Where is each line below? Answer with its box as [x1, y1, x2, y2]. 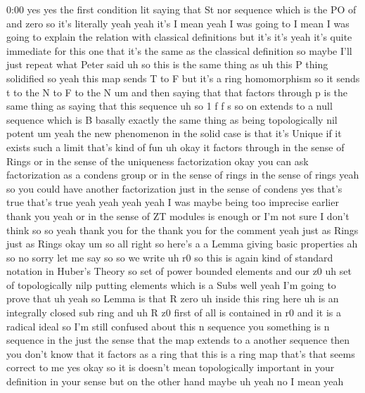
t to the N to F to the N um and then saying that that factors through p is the [6, 84, 348, 99]
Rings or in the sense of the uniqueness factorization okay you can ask [6, 153, 309, 168]
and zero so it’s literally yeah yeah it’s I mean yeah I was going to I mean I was [6, 15, 350, 30]
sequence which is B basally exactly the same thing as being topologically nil [6, 112, 338, 127]
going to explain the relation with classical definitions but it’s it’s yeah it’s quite [6, 30, 352, 44]
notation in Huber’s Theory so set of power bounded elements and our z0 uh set [6, 264, 352, 278]
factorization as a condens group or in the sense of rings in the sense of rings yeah [6, 167, 359, 182]
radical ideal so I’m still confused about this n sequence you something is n [6, 318, 330, 333]
